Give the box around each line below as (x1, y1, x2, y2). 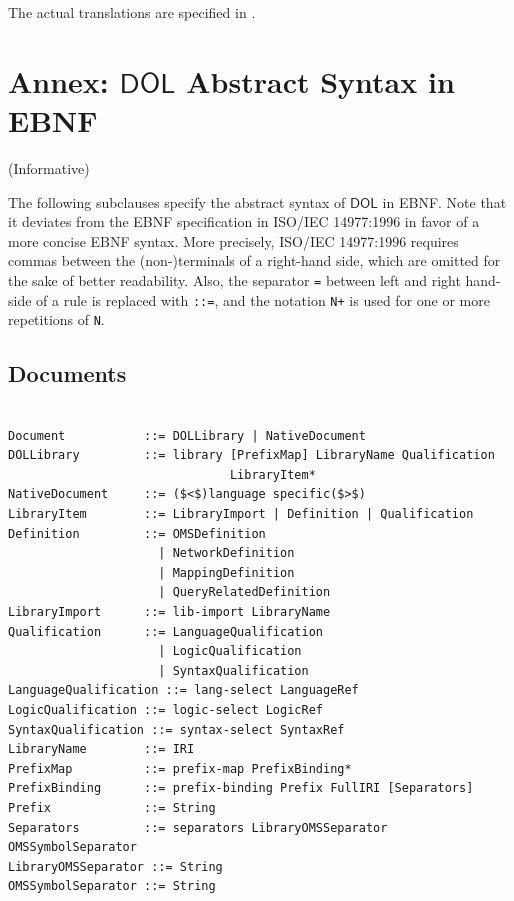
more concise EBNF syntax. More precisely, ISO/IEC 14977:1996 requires (8, 230, 459, 251)
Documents (8, 358, 127, 389)
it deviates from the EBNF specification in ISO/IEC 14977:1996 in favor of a (8, 211, 480, 232)
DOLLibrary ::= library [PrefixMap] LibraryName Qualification (8, 448, 495, 463)
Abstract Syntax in (186, 60, 455, 101)
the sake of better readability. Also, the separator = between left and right (8, 269, 461, 290)
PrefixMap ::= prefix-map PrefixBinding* (8, 761, 352, 776)
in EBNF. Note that (382, 191, 507, 212)
